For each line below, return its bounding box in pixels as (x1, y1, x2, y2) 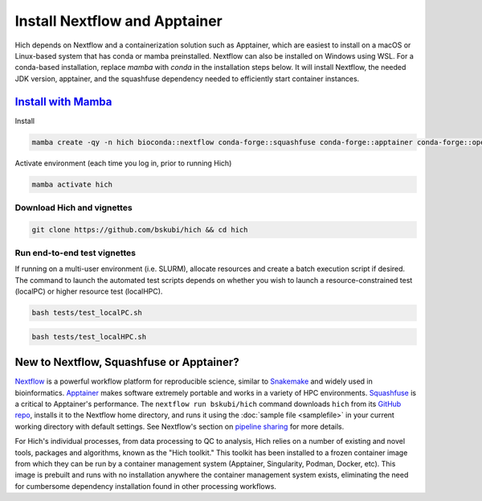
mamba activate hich (31, 179, 112, 189)
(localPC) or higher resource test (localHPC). (14, 286, 163, 297)
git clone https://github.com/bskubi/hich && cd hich (31, 225, 248, 234)
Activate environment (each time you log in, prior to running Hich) (14, 158, 232, 168)
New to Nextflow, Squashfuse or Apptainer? (14, 355, 240, 369)
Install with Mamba (14, 95, 112, 109)
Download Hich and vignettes (14, 202, 133, 213)
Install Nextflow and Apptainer (14, 12, 223, 30)
